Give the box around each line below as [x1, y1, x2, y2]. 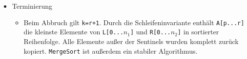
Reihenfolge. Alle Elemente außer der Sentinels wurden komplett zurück [23, 36, 239, 46]
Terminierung [12, 1, 52, 11]
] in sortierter [177, 27, 219, 37]
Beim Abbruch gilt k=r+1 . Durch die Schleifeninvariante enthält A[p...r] [23, 17, 245, 27]
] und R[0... [130, 27, 171, 37]
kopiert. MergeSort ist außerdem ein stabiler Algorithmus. [23, 45, 198, 56]
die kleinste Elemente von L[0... [23, 27, 123, 37]
